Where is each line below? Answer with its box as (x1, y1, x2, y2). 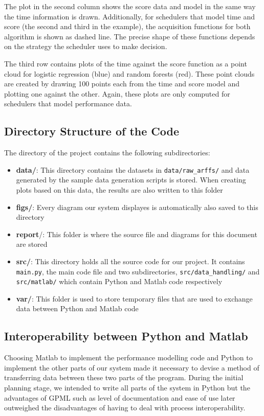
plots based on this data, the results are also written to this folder (16, 184, 223, 195)
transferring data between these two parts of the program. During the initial (4, 372, 244, 383)
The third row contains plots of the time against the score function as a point (4, 58, 247, 68)
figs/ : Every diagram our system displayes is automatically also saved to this (16, 201, 258, 212)
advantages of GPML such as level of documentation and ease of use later (4, 392, 235, 403)
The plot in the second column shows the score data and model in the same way (4, 1, 256, 11)
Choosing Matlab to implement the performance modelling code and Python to (4, 352, 253, 363)
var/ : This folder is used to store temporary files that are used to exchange (16, 293, 253, 304)
